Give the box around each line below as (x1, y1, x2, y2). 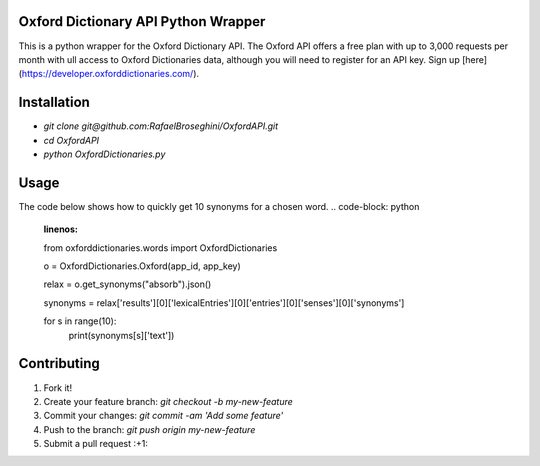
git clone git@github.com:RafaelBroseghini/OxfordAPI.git (43, 120, 279, 132)
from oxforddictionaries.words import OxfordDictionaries (43, 241, 278, 254)
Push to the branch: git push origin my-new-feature (43, 423, 256, 435)
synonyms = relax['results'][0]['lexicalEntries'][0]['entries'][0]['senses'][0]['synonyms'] (43, 296, 405, 309)
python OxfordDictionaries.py (43, 148, 166, 160)
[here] (461, 53, 488, 65)
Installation (18, 94, 90, 111)
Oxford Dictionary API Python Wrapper (18, 13, 266, 30)
